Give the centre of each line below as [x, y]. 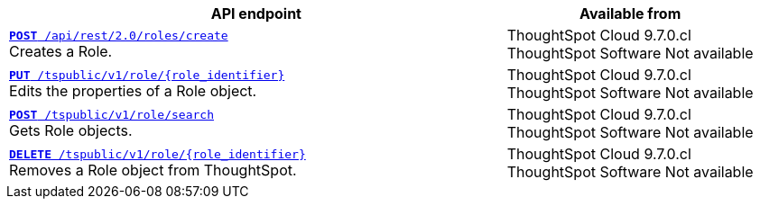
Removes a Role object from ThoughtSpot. [153, 170]
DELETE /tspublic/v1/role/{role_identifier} [158, 154]
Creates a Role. [61, 51]
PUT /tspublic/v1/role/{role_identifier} [147, 75]
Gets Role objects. [71, 130]
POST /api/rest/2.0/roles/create [119, 35]
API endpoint [256, 13]
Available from [630, 13]
